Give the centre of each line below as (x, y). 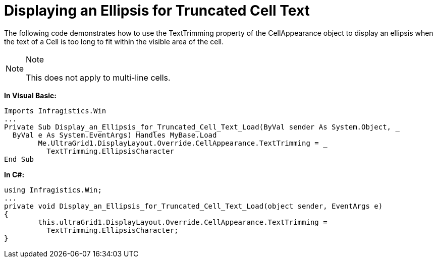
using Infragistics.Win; (53, 190)
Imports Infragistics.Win (55, 111)
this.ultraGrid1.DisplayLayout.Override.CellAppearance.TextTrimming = (183, 222)
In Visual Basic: (30, 95)
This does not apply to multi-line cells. (98, 77)
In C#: (14, 174)
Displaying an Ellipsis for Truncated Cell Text (157, 11)
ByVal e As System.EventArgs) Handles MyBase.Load (115, 135)
